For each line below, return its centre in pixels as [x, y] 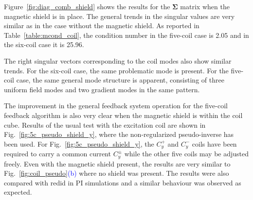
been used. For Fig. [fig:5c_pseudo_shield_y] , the [79, 143]
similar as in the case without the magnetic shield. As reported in [102, 25]
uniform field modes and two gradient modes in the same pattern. [102, 89]
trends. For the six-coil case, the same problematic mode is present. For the [116, 70]
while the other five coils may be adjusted [186, 154]
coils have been [214, 143]
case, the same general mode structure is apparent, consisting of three [120, 80]
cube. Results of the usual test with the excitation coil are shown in [105, 125]
